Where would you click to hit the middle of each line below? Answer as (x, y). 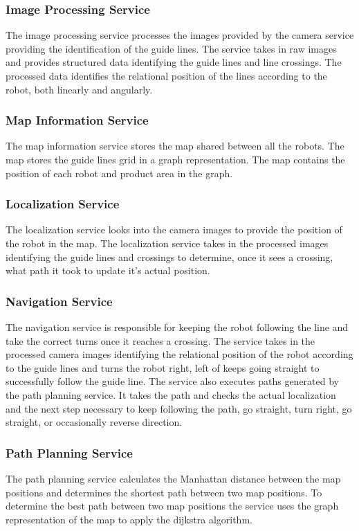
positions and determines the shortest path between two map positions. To (164, 492)
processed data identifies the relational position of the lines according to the (166, 75)
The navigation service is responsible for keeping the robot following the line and (177, 327)
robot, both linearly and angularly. (79, 89)
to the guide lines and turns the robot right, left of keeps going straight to (163, 367)
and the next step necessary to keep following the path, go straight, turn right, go (179, 408)
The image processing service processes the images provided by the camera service (180, 35)
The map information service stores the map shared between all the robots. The (175, 146)
